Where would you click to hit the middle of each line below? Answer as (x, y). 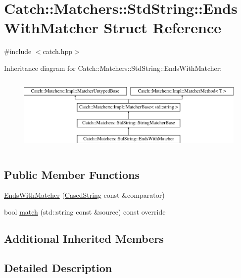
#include (18, 51)
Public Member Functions (72, 174)
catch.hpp (58, 51)
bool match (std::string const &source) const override (85, 211)
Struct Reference (163, 28)
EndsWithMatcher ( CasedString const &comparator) (84, 195)
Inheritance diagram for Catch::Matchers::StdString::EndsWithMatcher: (113, 68)
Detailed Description (58, 267)
